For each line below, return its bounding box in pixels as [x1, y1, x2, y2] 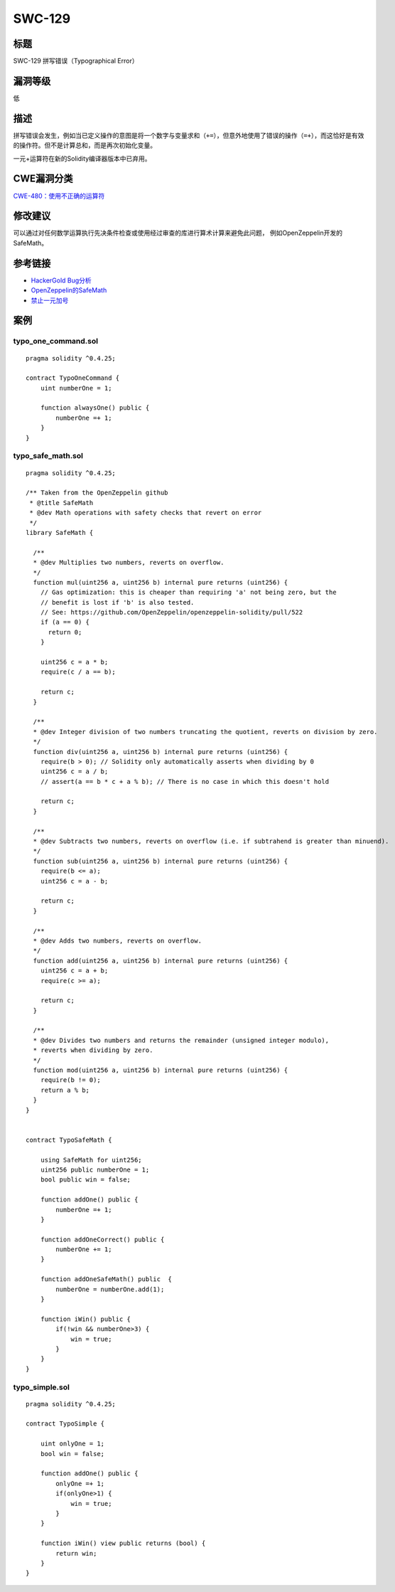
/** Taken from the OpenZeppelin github [26, 489, 168, 497]
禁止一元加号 [31, 296, 69, 304]
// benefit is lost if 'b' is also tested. [40, 598, 195, 606]
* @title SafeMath [29, 499, 94, 506]
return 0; [48, 628, 82, 636]
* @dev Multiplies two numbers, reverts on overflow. [33, 558, 224, 567]
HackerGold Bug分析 [31, 276, 92, 285]
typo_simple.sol [13, 1382, 70, 1392]
